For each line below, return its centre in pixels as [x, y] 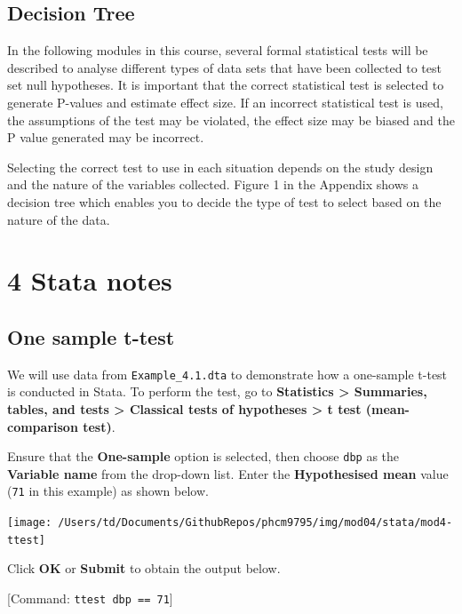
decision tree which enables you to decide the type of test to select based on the [224, 201]
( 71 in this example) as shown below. [108, 491]
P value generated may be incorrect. [106, 137]
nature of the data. [59, 219]
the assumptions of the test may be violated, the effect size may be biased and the [231, 120]
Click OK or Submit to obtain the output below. [144, 568]
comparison [43, 426]
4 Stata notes [90, 280]
